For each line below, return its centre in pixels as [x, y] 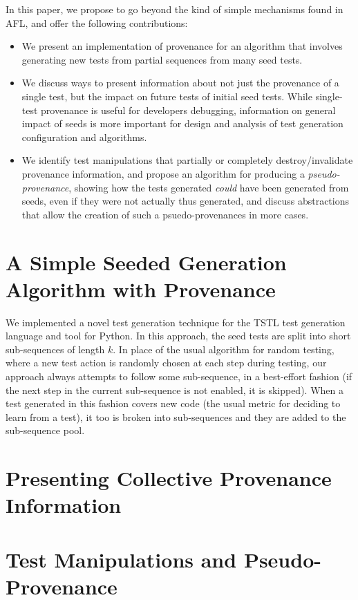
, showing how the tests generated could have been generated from [209, 187]
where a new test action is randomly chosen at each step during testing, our [166, 363]
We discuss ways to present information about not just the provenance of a [180, 83]
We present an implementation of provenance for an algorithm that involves [182, 46]
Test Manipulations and [121, 559]
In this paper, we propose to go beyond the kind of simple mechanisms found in [175, 9]
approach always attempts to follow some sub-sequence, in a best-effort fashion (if [179, 376]
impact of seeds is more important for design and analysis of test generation [182, 123]
